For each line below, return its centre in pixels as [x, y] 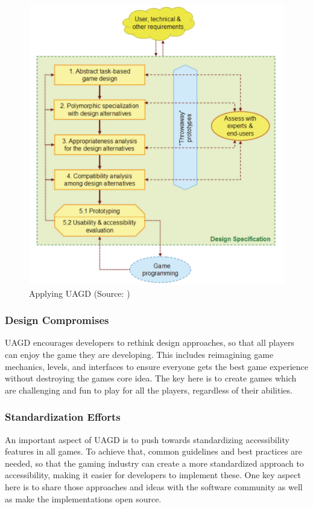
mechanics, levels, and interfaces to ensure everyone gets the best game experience [156, 366]
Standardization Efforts [63, 417]
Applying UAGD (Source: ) [80, 293]
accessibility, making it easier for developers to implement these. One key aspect [153, 475]
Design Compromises [57, 320]
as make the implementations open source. [83, 498]
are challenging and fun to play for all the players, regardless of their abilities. [149, 390]
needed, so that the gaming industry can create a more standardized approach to [154, 463]
